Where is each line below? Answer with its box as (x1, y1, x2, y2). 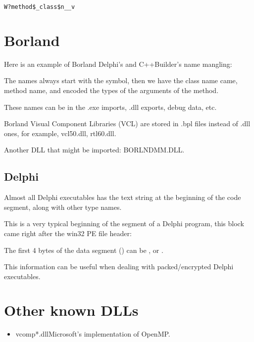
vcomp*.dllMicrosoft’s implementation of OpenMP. (15, 329, 170, 339)
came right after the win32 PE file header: (4, 228, 132, 238)
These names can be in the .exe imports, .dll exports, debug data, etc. (4, 101, 217, 112)
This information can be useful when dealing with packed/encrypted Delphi (4, 261, 234, 272)
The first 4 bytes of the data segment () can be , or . (4, 244, 163, 255)
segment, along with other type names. (4, 201, 122, 212)
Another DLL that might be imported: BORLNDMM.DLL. (4, 145, 185, 155)
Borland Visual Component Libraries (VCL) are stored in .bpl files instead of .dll (4, 118, 251, 129)
